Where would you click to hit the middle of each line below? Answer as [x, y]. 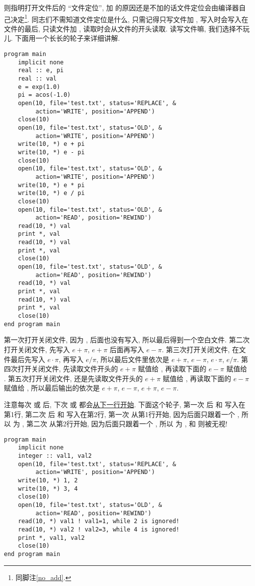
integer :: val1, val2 [55, 456]
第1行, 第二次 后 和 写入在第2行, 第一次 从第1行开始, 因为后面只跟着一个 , [122, 414]
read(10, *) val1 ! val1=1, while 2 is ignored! [99, 521]
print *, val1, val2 [51, 538]
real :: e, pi [41, 70]
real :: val [37, 79]
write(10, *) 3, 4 [48, 488]
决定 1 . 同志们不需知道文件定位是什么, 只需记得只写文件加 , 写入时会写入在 [129, 18]
